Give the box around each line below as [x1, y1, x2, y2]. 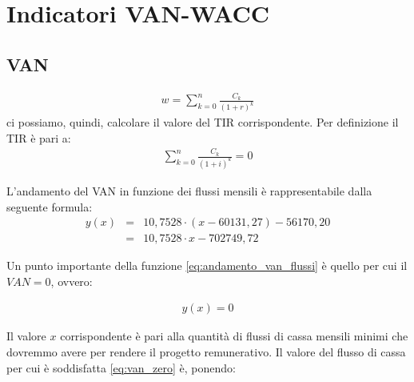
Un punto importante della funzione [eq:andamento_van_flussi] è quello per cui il [6, 257, 408, 274]
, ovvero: [50, 272, 93, 289]
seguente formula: [6, 198, 93, 215]
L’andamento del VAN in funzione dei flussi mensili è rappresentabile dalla [6, 183, 372, 199]
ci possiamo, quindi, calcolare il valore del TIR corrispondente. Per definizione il [6, 114, 399, 131]
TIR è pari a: [6, 129, 71, 146]
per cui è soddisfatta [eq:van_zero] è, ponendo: [6, 359, 236, 376]
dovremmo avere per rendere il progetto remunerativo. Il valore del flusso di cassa [6, 344, 406, 360]
